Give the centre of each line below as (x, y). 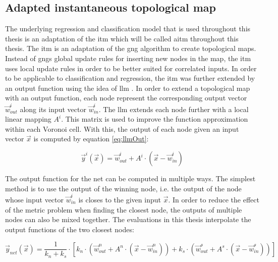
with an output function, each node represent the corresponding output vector (126, 98)
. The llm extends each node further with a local (174, 109)
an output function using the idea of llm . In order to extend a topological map (128, 88)
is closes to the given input (120, 199)
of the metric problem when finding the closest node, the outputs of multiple (124, 209)
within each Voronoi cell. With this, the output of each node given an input (122, 128)
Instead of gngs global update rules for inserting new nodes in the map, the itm (128, 58)
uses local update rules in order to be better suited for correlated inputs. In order (131, 68)
